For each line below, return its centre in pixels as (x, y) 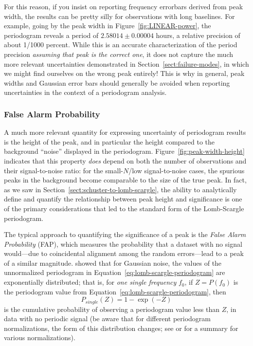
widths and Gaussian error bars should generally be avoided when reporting (117, 82)
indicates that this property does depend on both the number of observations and (125, 160)
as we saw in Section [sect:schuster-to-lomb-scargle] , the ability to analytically (120, 189)
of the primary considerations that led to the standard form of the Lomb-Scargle (124, 208)
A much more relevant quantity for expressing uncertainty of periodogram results (125, 132)
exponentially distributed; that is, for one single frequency (90, 282)
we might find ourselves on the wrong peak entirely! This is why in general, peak (124, 73)
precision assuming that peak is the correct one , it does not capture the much (118, 54)
